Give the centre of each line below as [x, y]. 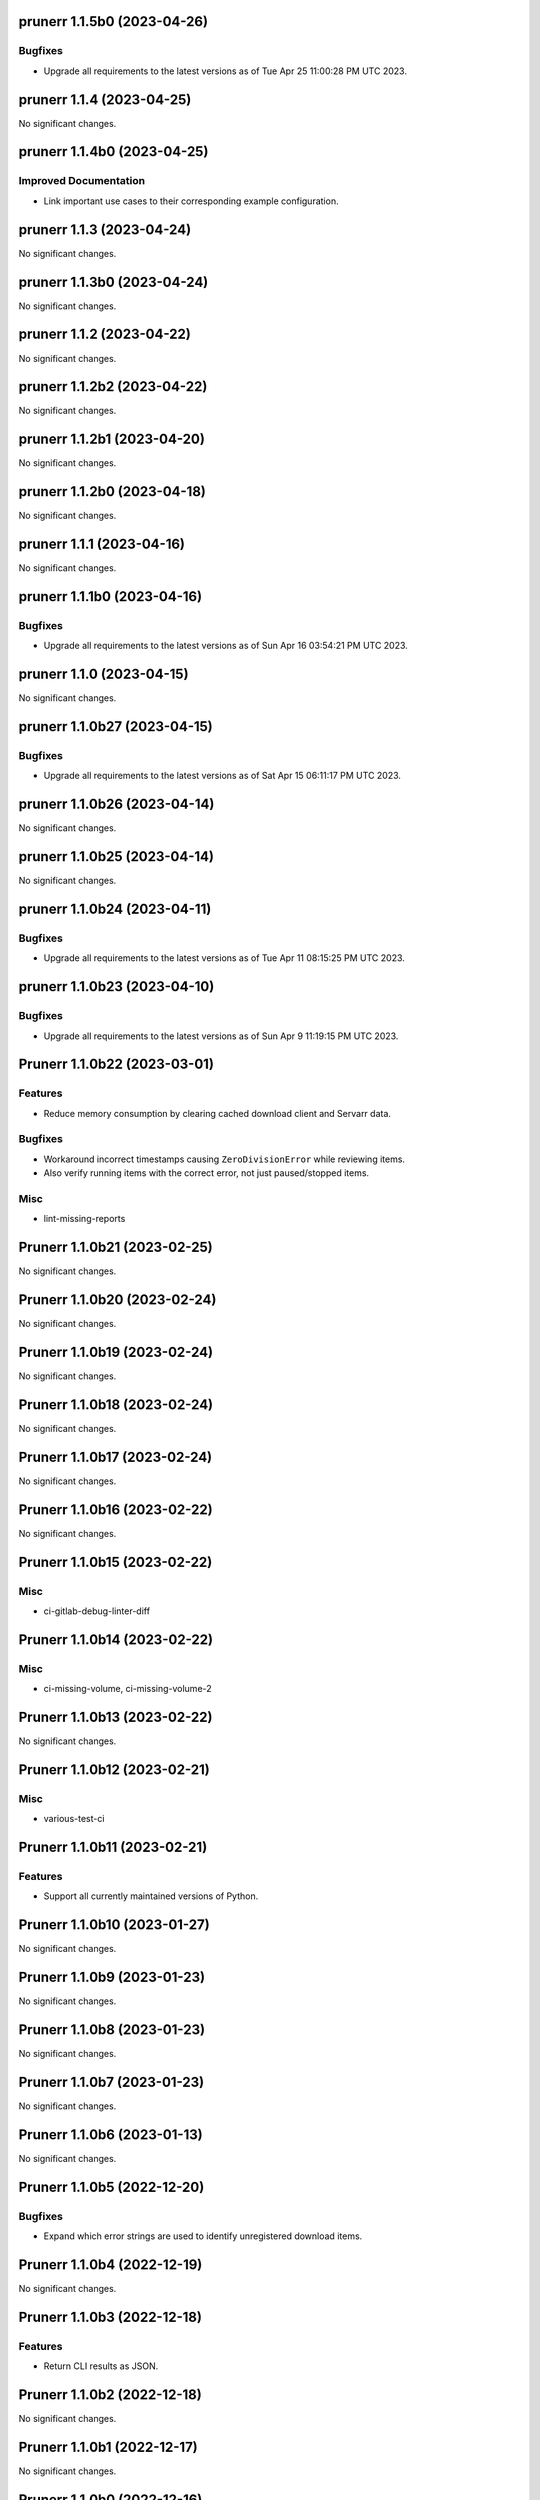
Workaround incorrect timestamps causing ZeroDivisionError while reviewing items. [224, 1159]
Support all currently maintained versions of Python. [151, 1896]
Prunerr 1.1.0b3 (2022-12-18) [110, 2316]
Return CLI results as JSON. [101, 2366]
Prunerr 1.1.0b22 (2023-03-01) [116, 1064]
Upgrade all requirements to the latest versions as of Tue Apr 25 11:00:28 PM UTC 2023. [225, 71]
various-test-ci [74, 1819]
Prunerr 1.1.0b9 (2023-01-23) [111, 1977]
